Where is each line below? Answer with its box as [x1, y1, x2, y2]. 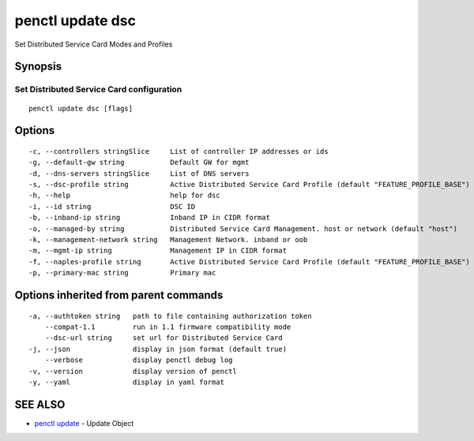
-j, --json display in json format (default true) [28, 344, 288, 353]
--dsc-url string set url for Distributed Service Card [44, 334, 284, 342]
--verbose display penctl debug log [44, 356, 233, 364]
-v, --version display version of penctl [28, 367, 237, 376]
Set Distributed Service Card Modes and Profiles [14, 39, 173, 49]
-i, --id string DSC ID [28, 202, 196, 211]
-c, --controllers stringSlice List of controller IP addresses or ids [28, 147, 329, 155]
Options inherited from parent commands [14, 289, 224, 302]
